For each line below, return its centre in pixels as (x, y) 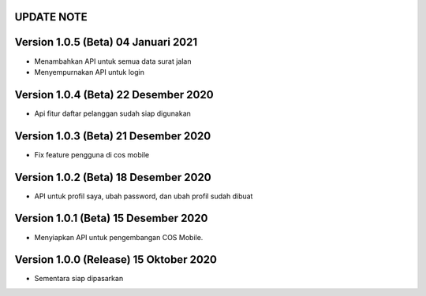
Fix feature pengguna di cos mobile (92, 154)
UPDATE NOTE (51, 17)
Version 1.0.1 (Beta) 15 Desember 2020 (111, 218)
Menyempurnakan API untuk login (90, 72)
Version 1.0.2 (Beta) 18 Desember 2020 (113, 177)
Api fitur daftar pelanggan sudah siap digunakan (112, 113)
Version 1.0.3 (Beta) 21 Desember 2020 (113, 136)
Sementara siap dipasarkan (79, 279)
